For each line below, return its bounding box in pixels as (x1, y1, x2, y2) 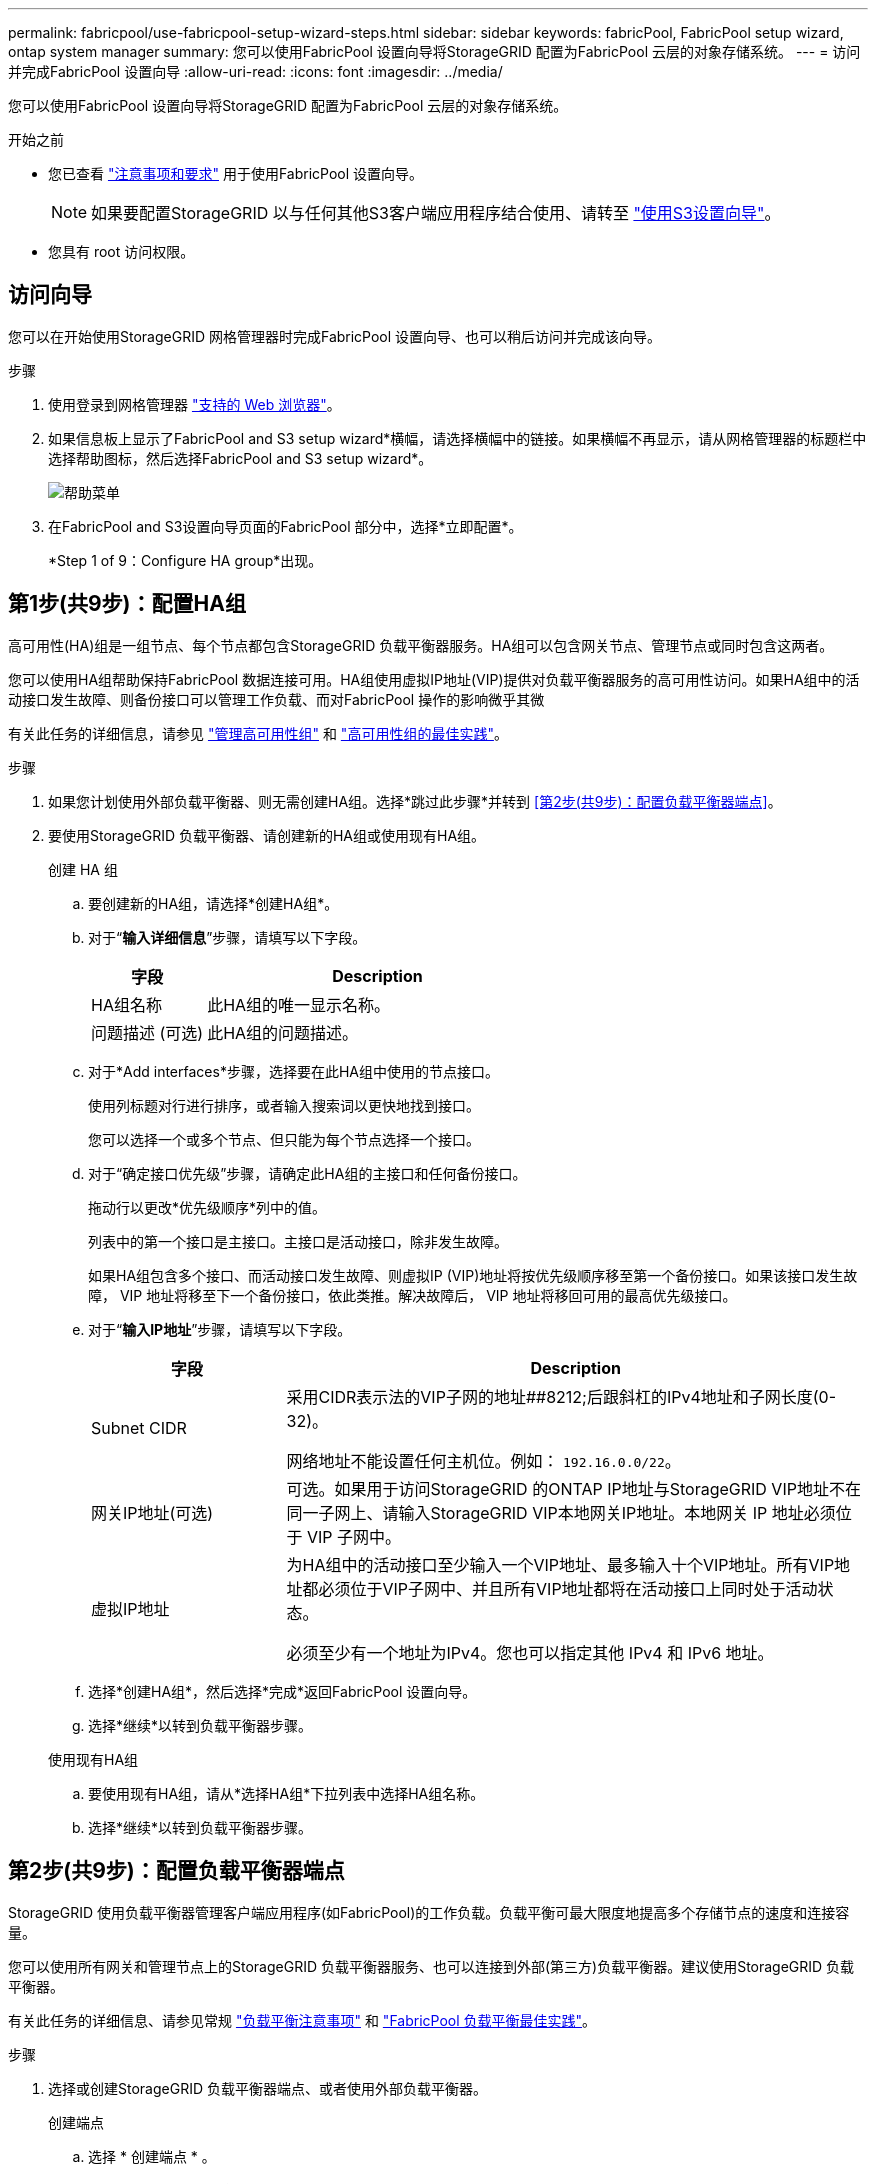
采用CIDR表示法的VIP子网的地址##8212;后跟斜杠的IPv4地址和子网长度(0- (286, 1386, 837, 1407)
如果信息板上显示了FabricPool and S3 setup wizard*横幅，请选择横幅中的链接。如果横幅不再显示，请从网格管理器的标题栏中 (48, 429, 867, 447)
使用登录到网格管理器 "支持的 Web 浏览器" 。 (48, 395, 341, 413)
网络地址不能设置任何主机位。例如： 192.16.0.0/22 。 (286, 1450, 681, 1471)
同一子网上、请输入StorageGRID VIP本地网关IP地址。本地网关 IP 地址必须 (286, 1502, 836, 1523)
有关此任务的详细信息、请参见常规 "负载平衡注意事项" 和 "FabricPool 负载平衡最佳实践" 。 (8, 2011, 597, 2029)
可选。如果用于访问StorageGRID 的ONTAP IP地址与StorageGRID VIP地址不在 (286, 1478, 861, 1499)
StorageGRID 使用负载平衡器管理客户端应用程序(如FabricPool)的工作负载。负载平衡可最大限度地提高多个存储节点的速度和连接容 (8, 1903, 850, 1921)
